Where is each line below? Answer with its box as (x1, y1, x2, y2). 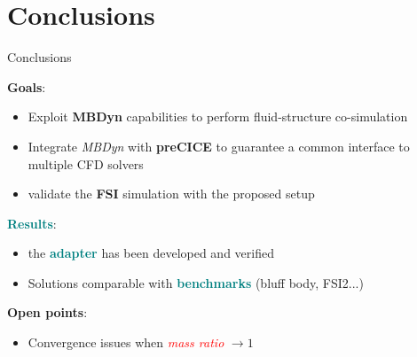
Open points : (7, 303, 88, 322)
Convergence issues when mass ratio (28, 333, 224, 352)
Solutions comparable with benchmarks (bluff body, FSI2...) (28, 273, 364, 291)
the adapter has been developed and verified (28, 244, 274, 262)
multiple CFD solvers (28, 154, 144, 173)
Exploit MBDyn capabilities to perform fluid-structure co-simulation (28, 107, 408, 126)
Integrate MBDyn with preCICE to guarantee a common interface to (28, 136, 410, 155)
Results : (7, 213, 57, 232)
